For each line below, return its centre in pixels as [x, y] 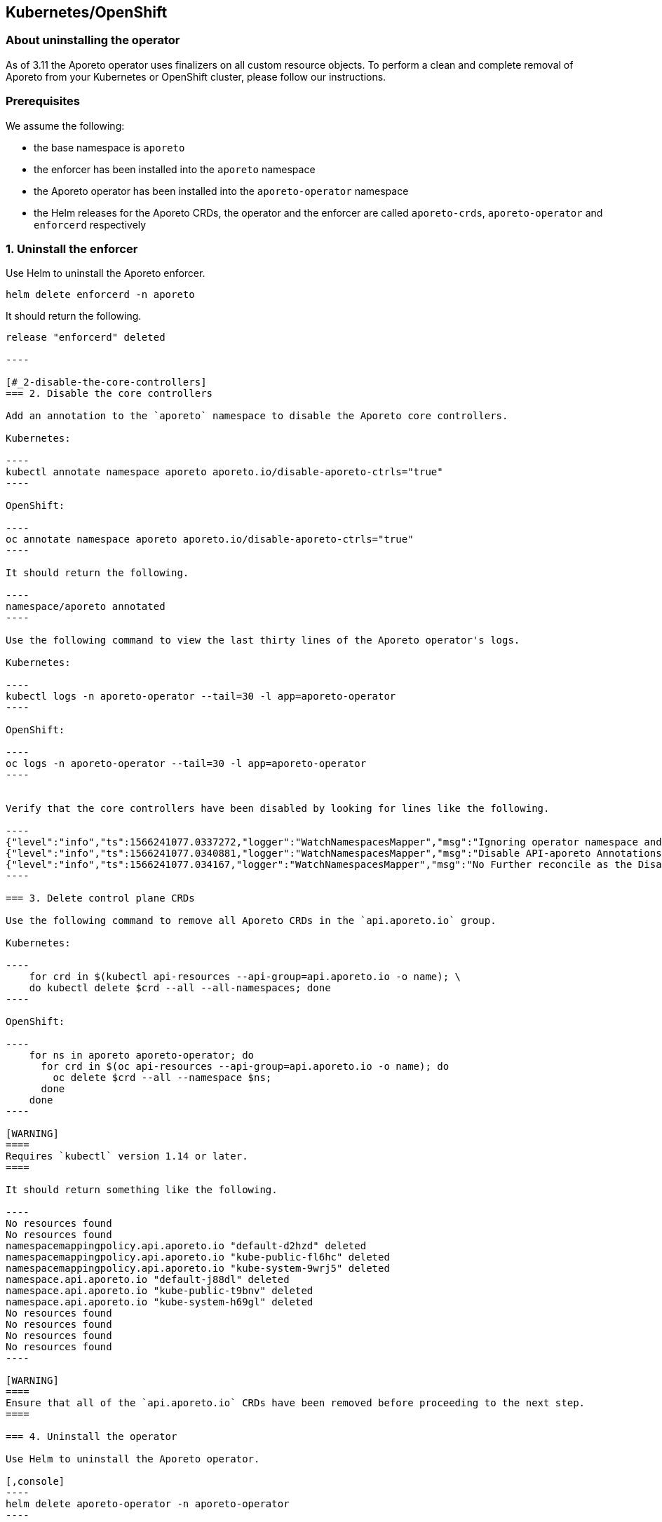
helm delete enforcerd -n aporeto [100, 295]
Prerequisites [43, 101]
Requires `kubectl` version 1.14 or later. [127, 1156]
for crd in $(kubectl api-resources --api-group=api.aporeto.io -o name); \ [245, 977]
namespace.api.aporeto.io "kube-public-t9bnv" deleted [160, 1291]
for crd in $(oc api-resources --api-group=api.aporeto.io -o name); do [245, 1067]
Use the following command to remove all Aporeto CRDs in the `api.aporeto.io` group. [251, 921]
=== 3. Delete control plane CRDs [100, 898]
